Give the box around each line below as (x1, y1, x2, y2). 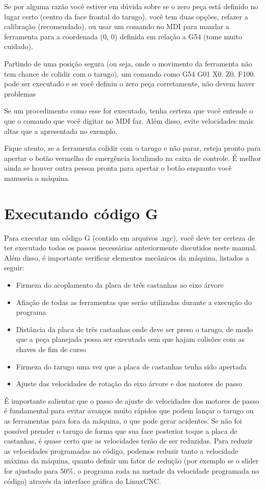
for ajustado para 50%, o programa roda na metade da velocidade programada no (4, 465, 259, 476)
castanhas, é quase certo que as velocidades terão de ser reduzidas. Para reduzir (4, 435, 253, 446)
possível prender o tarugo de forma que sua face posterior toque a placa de (4, 425, 237, 436)
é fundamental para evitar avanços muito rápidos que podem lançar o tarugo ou (4, 405, 254, 416)
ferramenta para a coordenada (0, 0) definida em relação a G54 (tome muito (4, 31, 242, 41)
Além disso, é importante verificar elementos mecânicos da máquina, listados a (4, 252, 249, 263)
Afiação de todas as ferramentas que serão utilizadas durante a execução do (16, 296, 252, 307)
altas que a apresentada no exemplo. (4, 125, 118, 136)
